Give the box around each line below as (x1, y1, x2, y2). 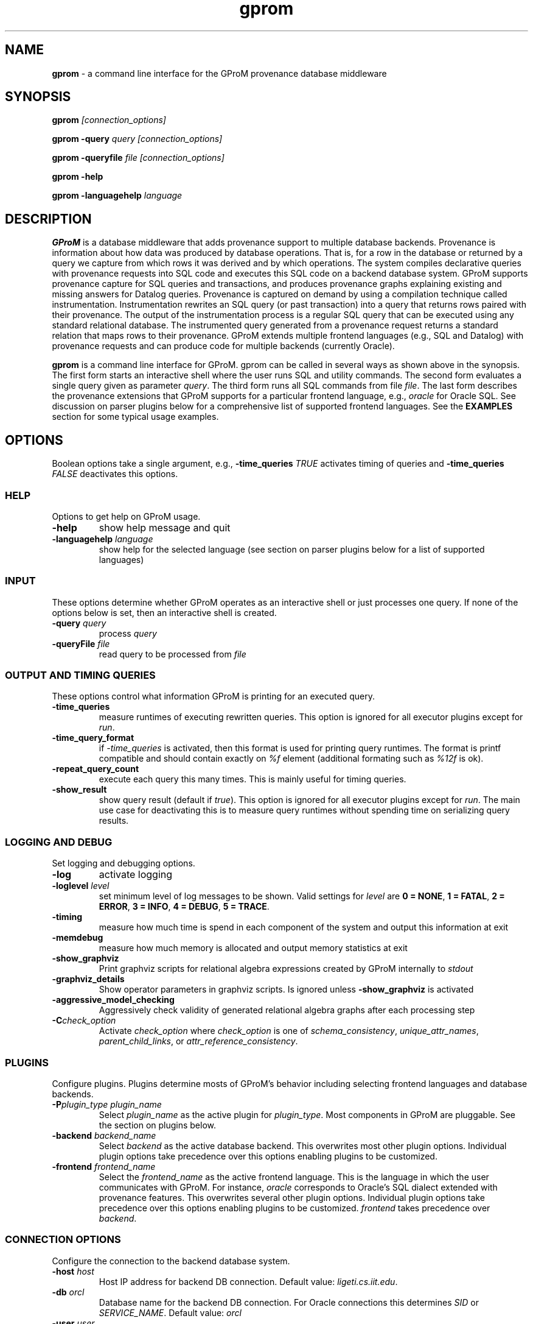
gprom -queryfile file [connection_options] (52, 152, 225, 163)
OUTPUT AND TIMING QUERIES (5, 669, 156, 681)
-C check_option (52, 1015, 116, 1026)
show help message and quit (99, 521, 231, 534)
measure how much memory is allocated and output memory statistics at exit (99, 943, 408, 954)
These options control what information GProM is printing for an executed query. (52, 691, 375, 702)
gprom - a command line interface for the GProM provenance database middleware (52, 68, 387, 79)
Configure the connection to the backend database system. (52, 1255, 290, 1266)
